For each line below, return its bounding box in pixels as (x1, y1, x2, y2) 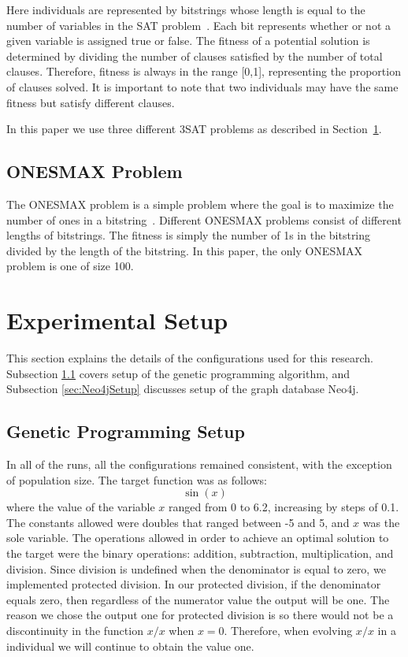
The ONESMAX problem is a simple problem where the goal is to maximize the (6, 195, 394, 212)
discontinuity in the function (6, 622, 143, 638)
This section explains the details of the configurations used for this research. (6, 350, 373, 366)
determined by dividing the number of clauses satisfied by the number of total (6, 47, 383, 64)
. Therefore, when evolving (224, 622, 353, 638)
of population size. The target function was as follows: (6, 471, 267, 488)
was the (362, 514, 400, 530)
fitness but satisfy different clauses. (6, 94, 175, 110)
